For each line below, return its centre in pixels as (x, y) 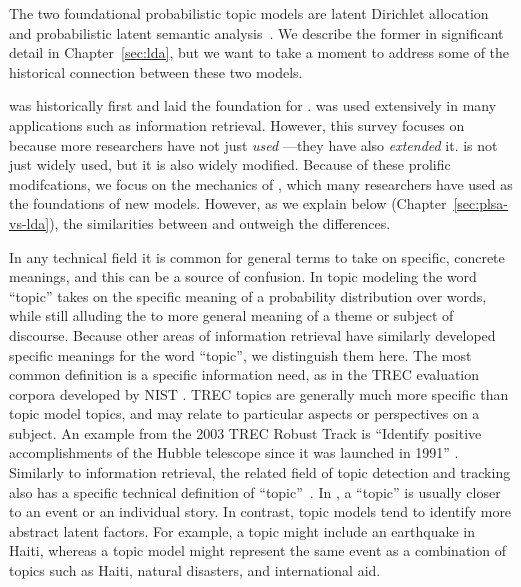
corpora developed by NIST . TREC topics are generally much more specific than (259, 393)
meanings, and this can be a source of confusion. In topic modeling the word (243, 276)
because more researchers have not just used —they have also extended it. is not (253, 144)
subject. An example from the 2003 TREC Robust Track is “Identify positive (245, 432)
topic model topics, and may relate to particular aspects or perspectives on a (244, 413)
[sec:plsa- (480, 203)
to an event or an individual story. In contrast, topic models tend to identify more (260, 511)
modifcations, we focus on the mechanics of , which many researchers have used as (261, 183)
